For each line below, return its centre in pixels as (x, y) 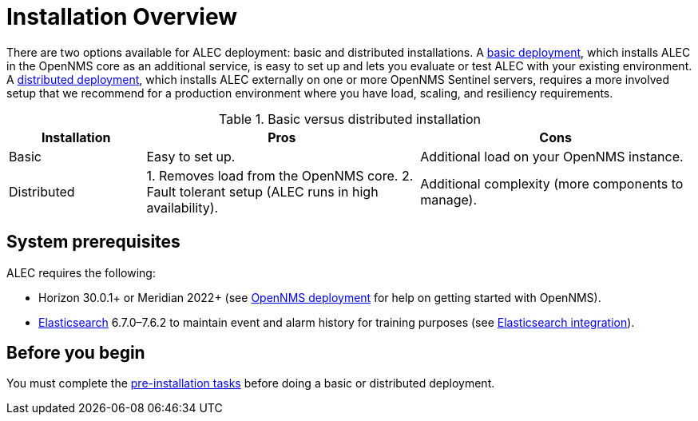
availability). (182, 207)
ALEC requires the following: (81, 272)
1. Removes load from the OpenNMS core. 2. (280, 175)
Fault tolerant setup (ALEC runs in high (262, 191)
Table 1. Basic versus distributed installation (350, 119)
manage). (449, 199)
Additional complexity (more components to (552, 183)
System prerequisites (93, 242)
